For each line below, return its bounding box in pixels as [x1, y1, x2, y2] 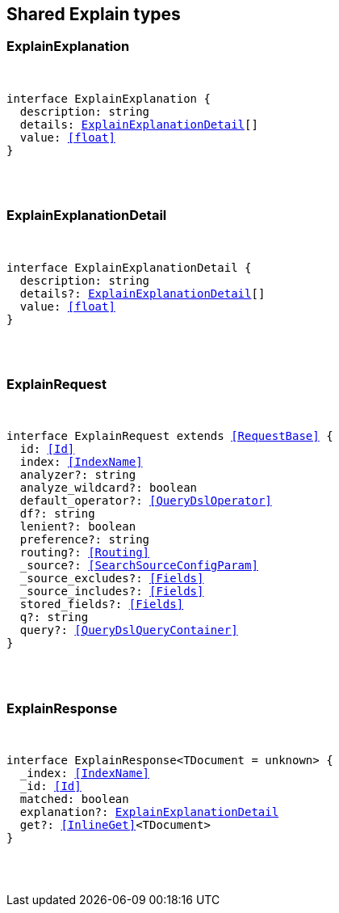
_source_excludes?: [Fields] [19, 572, 204, 585]
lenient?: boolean [19, 520, 136, 534]
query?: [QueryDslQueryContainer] [19, 623, 238, 637]
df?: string [19, 507, 95, 521]
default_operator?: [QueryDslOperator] [19, 494, 272, 508]
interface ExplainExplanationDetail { [6, 260, 252, 274]
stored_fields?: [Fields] [19, 598, 184, 611]
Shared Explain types [6, 4, 181, 24]
